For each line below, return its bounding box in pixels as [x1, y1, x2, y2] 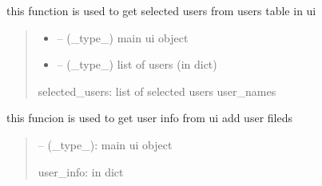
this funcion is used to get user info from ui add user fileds [6, 109, 292, 126]
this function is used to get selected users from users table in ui [6, 2, 316, 18]
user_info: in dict [38, 163, 124, 180]
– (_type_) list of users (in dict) [57, 56, 217, 73]
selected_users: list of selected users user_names [38, 82, 276, 99]
